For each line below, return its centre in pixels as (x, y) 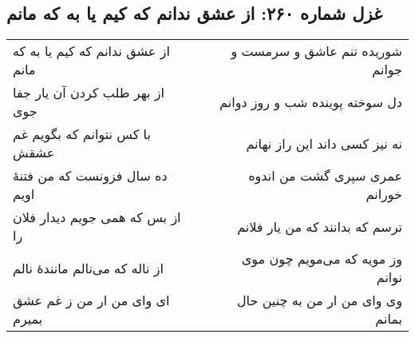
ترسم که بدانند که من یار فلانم (320, 226)
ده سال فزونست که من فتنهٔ (90, 176)
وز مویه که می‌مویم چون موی (322, 259)
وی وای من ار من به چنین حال (319, 300)
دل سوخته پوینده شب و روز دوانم (311, 101)
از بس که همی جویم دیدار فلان (97, 217)
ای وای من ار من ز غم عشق (91, 300)
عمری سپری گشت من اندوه (325, 176)
